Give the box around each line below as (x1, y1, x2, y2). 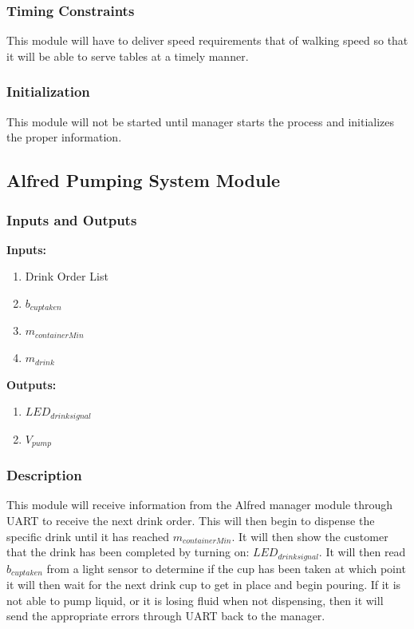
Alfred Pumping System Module (6, 168, 281, 193)
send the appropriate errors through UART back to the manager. (6, 607, 325, 624)
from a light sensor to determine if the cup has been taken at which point (46, 559, 406, 576)
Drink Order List (25, 268, 108, 285)
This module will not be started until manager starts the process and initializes (6, 113, 395, 129)
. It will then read (318, 543, 406, 560)
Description (6, 465, 82, 485)
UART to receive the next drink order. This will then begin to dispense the (6, 512, 375, 528)
